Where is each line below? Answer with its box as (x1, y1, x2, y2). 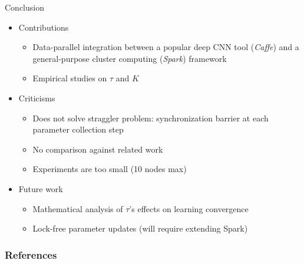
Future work (18, 182, 63, 194)
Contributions (18, 21, 69, 33)
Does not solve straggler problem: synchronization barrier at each (32, 111, 269, 124)
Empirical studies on (32, 72, 107, 84)
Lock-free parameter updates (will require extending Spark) (32, 222, 248, 235)
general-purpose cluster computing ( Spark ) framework (32, 52, 227, 64)
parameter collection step (32, 123, 124, 136)
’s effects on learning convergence (129, 202, 249, 214)
